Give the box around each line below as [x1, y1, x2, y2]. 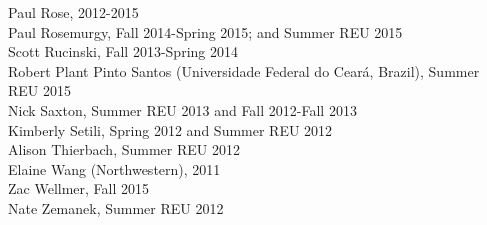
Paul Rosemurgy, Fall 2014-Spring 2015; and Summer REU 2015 [8, 21, 403, 42]
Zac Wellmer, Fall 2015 [8, 178, 150, 199]
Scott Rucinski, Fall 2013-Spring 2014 [8, 41, 238, 62]
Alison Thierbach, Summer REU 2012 [8, 139, 240, 160]
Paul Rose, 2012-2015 [8, 2, 139, 22]
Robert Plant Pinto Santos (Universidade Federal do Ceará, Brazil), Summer [8, 60, 480, 81]
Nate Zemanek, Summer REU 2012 [8, 197, 224, 218]
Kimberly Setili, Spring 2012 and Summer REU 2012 [8, 119, 333, 140]
